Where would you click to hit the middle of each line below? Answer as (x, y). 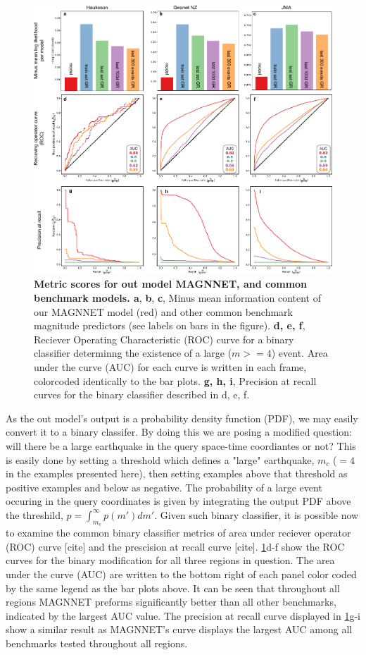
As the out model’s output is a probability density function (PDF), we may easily (182, 418)
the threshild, (34, 514)
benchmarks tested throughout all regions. (97, 643)
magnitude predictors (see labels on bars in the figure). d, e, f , (170, 325)
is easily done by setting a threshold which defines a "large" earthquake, (160, 459)
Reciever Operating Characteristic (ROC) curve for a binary (164, 339)
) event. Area (299, 353)
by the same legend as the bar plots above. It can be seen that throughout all (173, 588)
